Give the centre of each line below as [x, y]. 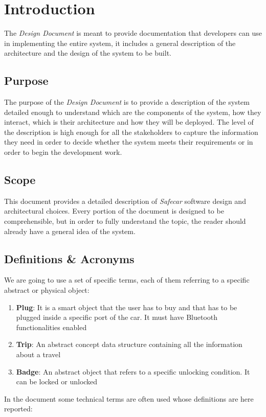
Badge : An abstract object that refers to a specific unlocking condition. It [133, 371]
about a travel [38, 354]
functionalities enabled [51, 327]
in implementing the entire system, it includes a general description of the [120, 43]
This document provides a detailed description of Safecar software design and [125, 201]
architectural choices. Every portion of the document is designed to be [114, 211]
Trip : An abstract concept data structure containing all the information [129, 344]
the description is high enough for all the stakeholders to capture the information [131, 132]
